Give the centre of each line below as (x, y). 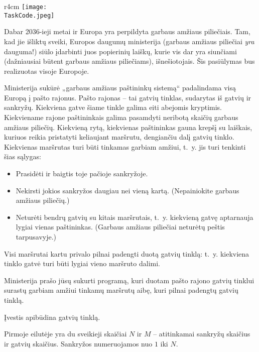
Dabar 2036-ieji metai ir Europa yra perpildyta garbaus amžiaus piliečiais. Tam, (127, 31)
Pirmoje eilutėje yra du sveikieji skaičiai (66, 334)
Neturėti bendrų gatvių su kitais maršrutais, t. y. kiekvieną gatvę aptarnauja (135, 217)
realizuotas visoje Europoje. (47, 71)
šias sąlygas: (23, 156)
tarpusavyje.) (36, 237)
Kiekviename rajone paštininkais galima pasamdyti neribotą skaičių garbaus (121, 117)
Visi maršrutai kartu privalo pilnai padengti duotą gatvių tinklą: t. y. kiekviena (127, 253)
